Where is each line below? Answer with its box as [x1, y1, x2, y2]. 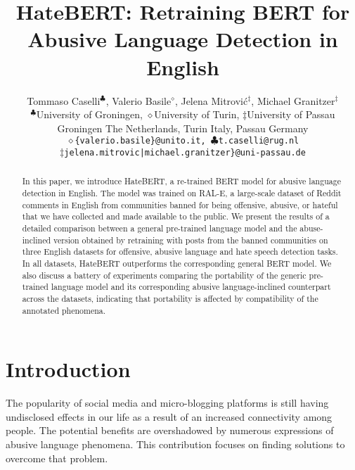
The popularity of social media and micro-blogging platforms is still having [6, 395, 329, 410]
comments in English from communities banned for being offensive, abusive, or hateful [22, 198, 338, 210]
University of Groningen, [36, 107, 143, 122]
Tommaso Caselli [27, 93, 101, 108]
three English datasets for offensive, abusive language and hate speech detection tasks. [22, 246, 338, 258]
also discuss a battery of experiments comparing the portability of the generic [22, 269, 306, 281]
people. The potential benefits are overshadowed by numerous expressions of [6, 423, 334, 438]
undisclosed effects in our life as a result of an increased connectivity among [6, 409, 333, 424]
